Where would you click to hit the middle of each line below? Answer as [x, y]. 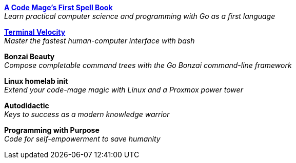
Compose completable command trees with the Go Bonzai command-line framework [148, 65]
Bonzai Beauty [29, 56]
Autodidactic [27, 106]
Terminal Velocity [35, 32]
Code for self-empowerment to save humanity [82, 139]
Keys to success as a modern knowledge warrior [87, 114]
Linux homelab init [36, 81]
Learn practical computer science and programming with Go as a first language [140, 16]
